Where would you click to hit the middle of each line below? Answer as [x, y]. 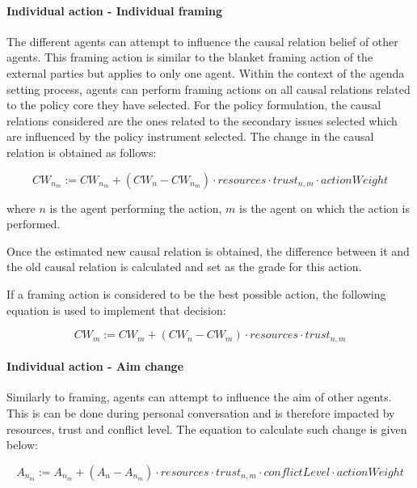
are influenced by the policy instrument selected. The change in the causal [190, 136]
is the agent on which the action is [324, 208]
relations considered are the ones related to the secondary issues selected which [202, 120]
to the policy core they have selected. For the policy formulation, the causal [194, 105]
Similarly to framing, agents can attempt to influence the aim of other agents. [199, 397]
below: [22, 445]
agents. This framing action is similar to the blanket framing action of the [190, 57]
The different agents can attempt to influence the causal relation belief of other [202, 41]
